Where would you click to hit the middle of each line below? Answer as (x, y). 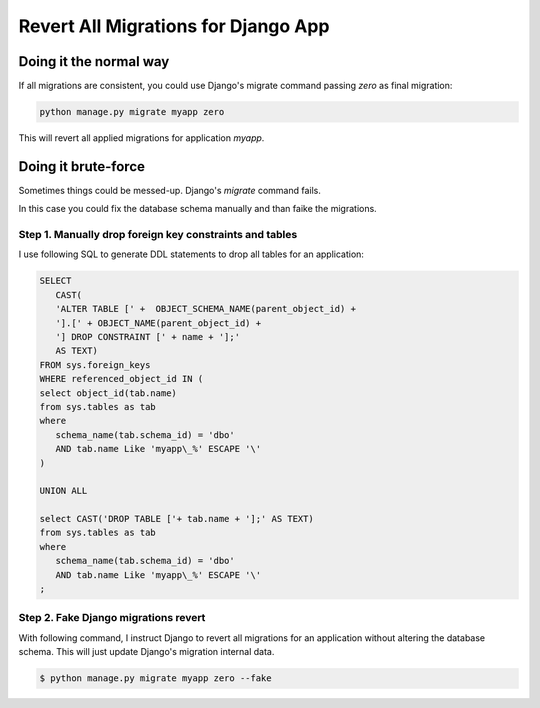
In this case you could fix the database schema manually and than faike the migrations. (197, 209)
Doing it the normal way (94, 61)
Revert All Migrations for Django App (174, 26)
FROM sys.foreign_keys (95, 364)
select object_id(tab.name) (108, 393)
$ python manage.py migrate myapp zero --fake (155, 678)
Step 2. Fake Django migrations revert (112, 618)
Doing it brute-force (81, 166)
